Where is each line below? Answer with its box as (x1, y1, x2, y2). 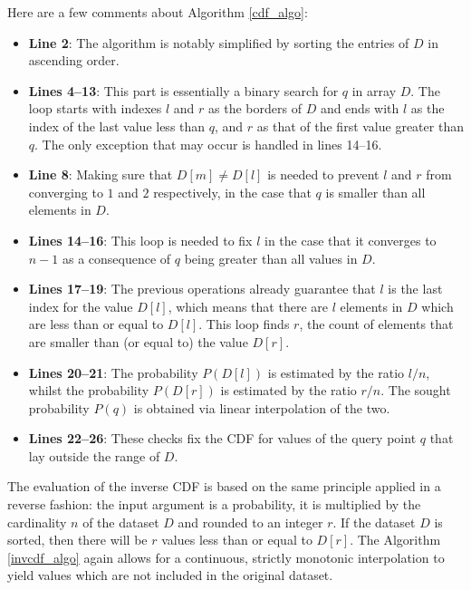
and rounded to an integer (178, 512, 323, 531)
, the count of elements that (299, 314, 454, 334)
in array (351, 81, 397, 100)
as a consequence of (62, 248, 171, 267)
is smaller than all (325, 182, 426, 201)
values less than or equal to (161, 530, 312, 549)
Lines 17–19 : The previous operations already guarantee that (28, 279, 376, 298)
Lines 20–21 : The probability (28, 363, 198, 382)
